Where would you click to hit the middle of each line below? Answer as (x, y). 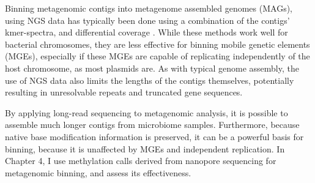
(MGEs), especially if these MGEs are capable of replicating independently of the (157, 56)
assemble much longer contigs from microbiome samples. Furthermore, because (152, 125)
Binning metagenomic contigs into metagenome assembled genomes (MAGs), (149, 8)
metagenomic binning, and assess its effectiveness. (98, 172)
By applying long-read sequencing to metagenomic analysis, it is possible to (146, 112)
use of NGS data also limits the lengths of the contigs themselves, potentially (150, 80)
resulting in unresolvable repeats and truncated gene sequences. (124, 92)
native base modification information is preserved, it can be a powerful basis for (154, 136)
